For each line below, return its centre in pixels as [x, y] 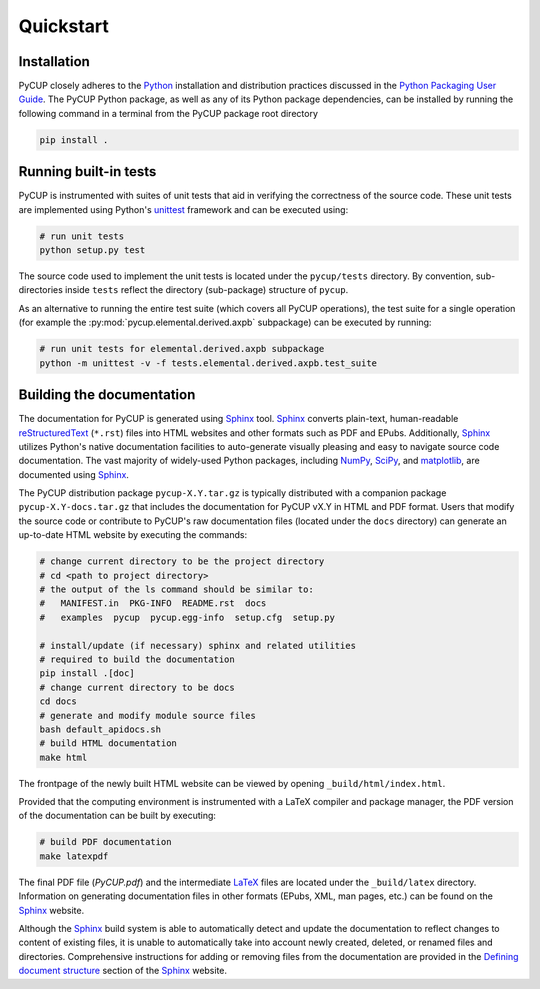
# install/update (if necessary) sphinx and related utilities [198, 645]
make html [63, 757]
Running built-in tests [87, 171]
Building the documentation [107, 395]
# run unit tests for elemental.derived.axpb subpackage [182, 349]
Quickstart [64, 26]
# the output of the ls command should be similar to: [176, 589]
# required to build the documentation [137, 659]
